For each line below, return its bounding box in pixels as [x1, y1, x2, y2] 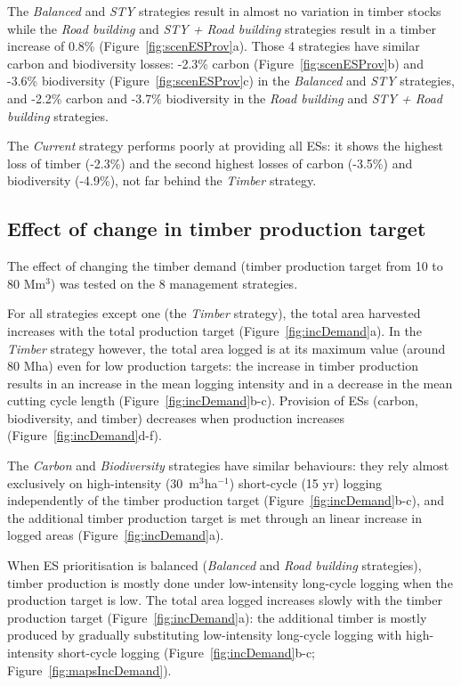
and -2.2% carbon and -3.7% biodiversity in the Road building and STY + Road [7, 88, 443, 107]
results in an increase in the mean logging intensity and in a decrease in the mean [7, 373, 453, 392]
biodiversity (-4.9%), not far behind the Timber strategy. [7, 171, 317, 190]
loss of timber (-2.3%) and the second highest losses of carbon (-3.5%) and [7, 153, 413, 172]
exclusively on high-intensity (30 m [7, 473, 199, 492]
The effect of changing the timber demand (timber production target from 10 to [7, 257, 443, 275]
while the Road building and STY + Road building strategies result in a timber [7, 19, 436, 37]
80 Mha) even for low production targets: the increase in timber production [7, 356, 419, 375]
